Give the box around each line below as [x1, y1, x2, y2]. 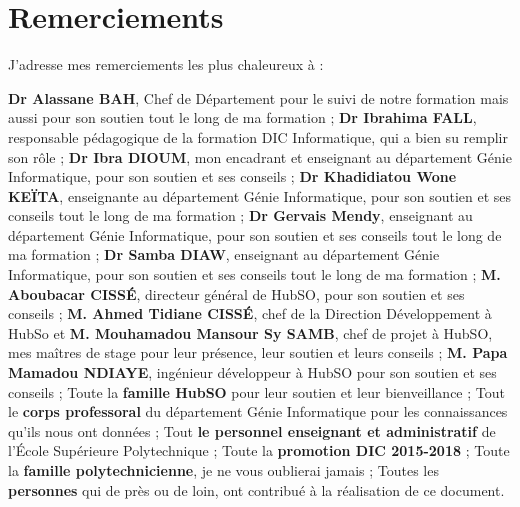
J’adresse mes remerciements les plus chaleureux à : [8, 54, 324, 75]
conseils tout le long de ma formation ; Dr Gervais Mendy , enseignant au [8, 205, 473, 226]
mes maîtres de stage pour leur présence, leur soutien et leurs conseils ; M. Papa [8, 342, 508, 363]
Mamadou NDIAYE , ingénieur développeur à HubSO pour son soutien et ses [8, 362, 497, 383]
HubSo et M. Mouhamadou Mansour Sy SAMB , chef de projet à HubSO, [8, 322, 493, 343]
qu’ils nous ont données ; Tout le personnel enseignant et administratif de [8, 420, 496, 441]
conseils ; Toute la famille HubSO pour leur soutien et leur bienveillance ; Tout [8, 381, 505, 402]
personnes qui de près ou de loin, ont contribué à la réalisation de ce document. [8, 479, 505, 500]
